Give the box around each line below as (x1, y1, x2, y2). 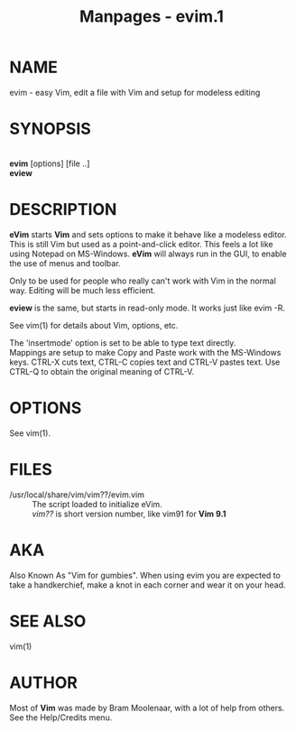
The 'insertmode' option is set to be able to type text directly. (9, 337, 236, 348)
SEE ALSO (9, 611, 87, 631)
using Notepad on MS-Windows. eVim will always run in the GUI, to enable (9, 248, 287, 259)
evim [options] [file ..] (9, 158, 90, 169)
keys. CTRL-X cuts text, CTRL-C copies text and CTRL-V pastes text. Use (9, 357, 281, 367)
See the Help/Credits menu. (9, 711, 113, 723)
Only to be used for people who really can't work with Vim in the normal (9, 275, 277, 286)
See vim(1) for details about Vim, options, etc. (9, 320, 179, 330)
